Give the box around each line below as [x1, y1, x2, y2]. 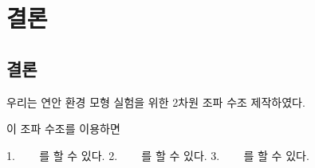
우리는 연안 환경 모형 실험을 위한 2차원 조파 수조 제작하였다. [6, 93, 305, 110]
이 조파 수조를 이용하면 [6, 120, 120, 137]
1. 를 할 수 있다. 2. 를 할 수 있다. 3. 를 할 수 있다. [6, 147, 309, 163]
